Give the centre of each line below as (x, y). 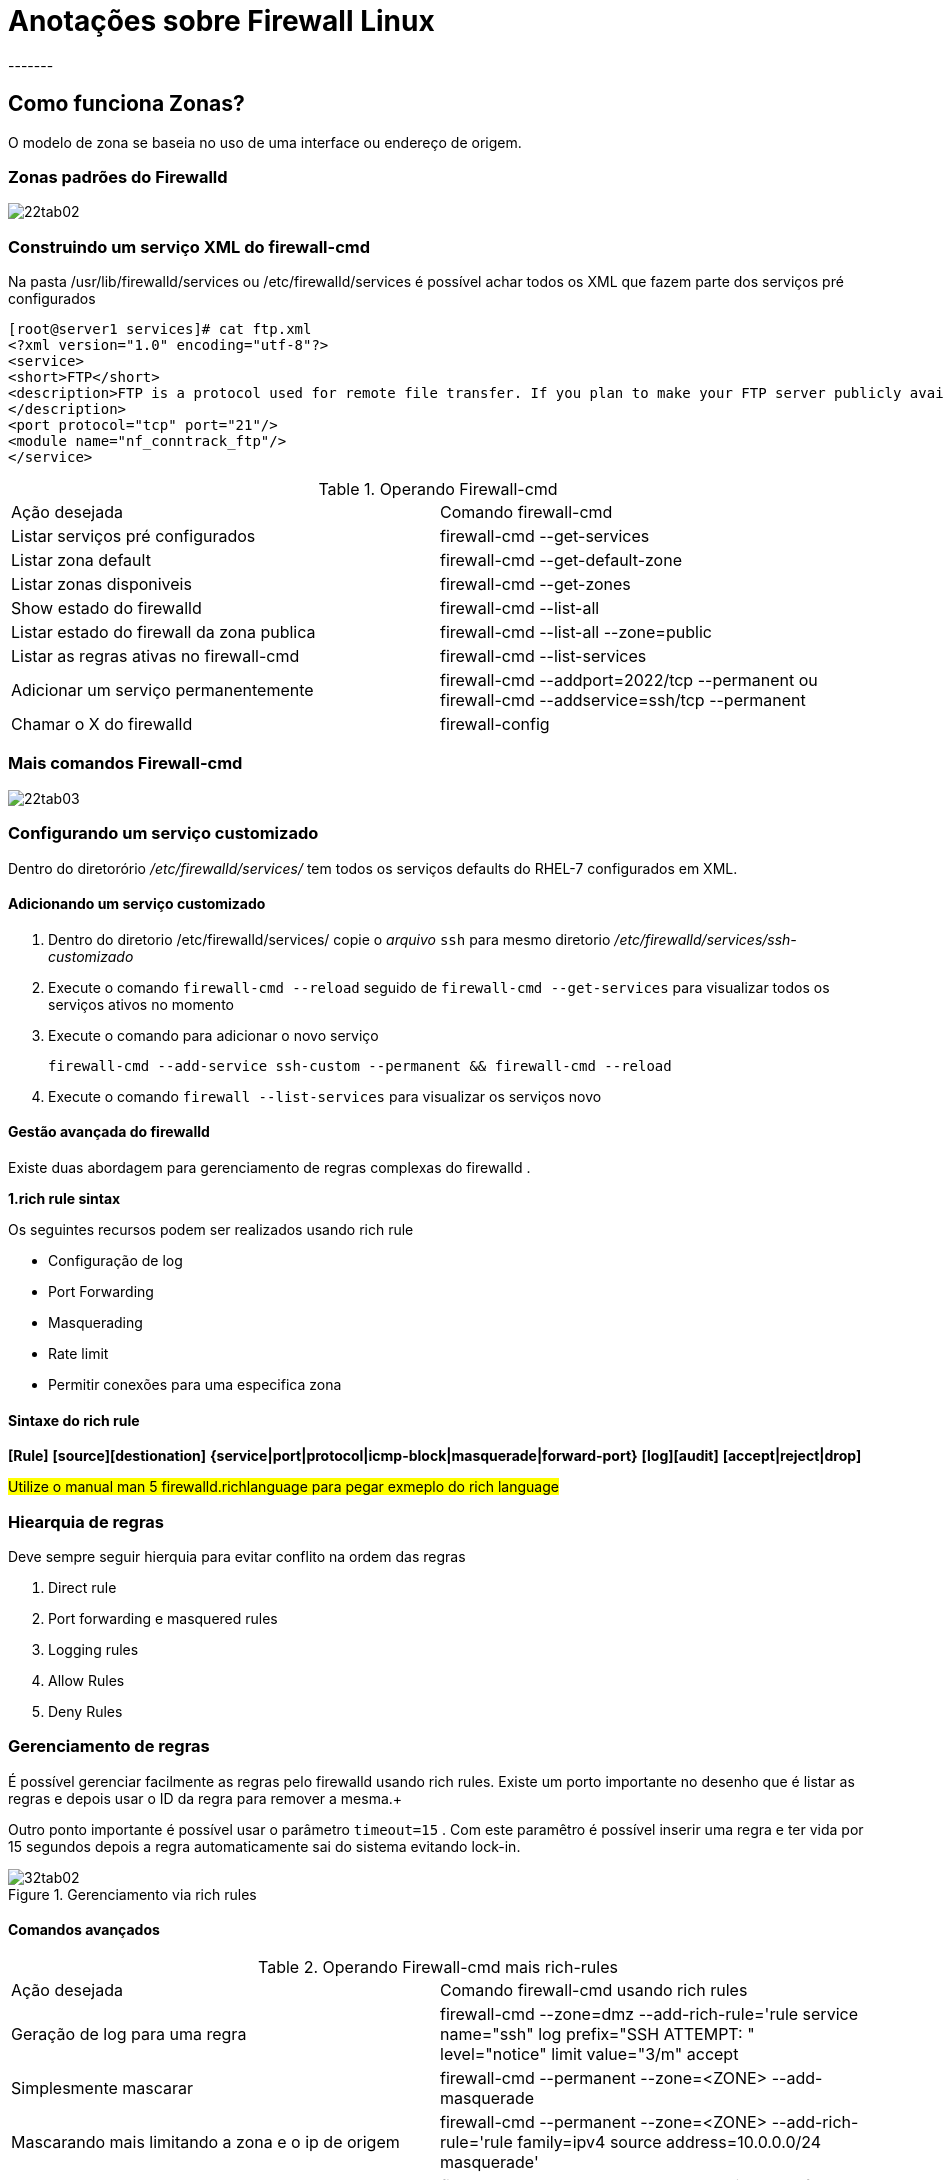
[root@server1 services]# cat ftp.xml (160, 329)
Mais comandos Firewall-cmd (125, 763)
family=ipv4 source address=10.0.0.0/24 (669, 2141)
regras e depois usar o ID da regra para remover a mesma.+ (205, 1798)
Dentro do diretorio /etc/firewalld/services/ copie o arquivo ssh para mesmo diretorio (329, 939)
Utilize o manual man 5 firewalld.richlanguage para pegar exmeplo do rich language (283, 1487)
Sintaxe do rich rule (74, 1420)
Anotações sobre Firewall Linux (221, 21)
